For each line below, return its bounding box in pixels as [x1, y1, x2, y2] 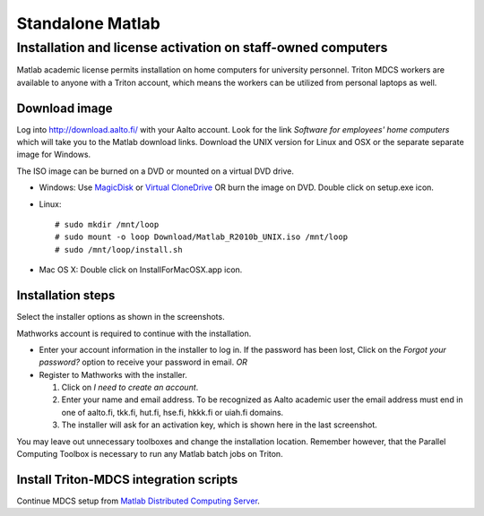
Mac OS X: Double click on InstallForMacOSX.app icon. [39, 264, 243, 275]
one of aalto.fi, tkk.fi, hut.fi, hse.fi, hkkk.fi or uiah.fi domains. [61, 407, 284, 417]
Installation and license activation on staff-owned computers [16, 39, 388, 56]
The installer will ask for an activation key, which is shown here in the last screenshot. [61, 419, 378, 430]
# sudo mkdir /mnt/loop [55, 219, 160, 230]
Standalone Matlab [16, 13, 160, 33]
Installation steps [16, 288, 116, 304]
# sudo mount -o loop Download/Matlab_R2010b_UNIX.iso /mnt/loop [55, 232, 349, 242]
